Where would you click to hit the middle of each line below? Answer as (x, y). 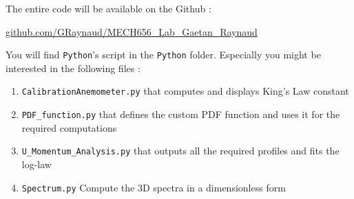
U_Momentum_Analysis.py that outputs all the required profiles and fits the (180, 151)
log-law (37, 164)
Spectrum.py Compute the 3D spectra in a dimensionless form (154, 187)
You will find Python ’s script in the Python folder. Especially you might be (163, 55)
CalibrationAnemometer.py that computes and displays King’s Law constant (185, 91)
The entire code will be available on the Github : (108, 8)
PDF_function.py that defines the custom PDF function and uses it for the (181, 114)
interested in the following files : (73, 68)
